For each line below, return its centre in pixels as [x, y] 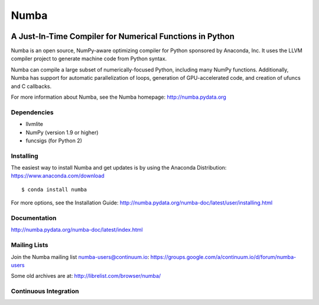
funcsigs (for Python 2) [54, 140]
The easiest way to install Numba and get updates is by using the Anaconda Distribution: [119, 168]
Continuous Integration [45, 291]
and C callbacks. [31, 86]
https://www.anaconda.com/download [58, 176]
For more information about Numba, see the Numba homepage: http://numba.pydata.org [119, 97]
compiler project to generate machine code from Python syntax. [89, 59]
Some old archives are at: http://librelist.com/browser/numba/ [86, 276]
